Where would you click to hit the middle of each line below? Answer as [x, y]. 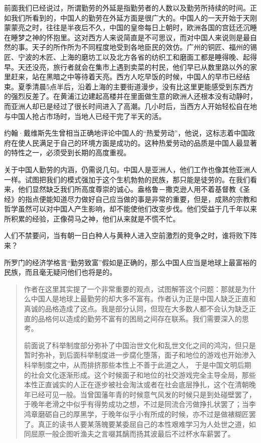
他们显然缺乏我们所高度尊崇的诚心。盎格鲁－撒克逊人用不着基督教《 [130, 189]
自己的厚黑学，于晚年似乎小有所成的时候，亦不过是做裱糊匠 [150, 414]
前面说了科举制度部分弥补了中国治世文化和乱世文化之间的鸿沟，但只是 [140, 345]
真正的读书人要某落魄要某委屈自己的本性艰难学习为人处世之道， [143, 424]
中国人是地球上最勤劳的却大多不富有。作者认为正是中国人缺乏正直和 [143, 299]
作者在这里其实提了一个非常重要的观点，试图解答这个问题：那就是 [133, 289]
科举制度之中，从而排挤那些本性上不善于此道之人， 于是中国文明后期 [138, 365]
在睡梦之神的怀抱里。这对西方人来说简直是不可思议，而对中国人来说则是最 [127, 37]
